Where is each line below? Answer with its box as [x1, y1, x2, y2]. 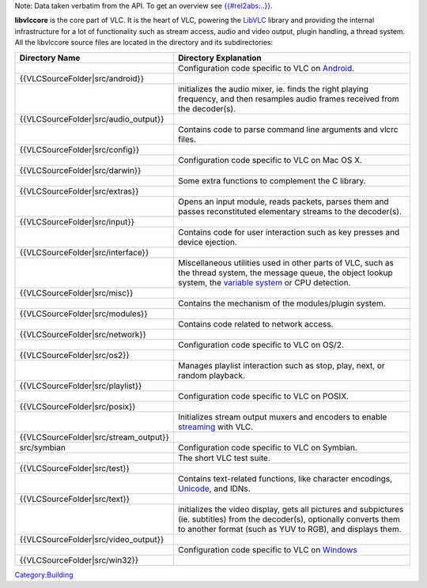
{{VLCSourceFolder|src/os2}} [19, 349, 130, 360]
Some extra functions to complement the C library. [178, 175, 366, 186]
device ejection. [178, 236, 237, 247]
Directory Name [19, 52, 81, 63]
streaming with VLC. [178, 421, 254, 432]
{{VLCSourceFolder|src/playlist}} [19, 380, 142, 391]
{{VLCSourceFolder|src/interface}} [19, 247, 149, 258]
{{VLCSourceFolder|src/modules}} [19, 308, 148, 319]
